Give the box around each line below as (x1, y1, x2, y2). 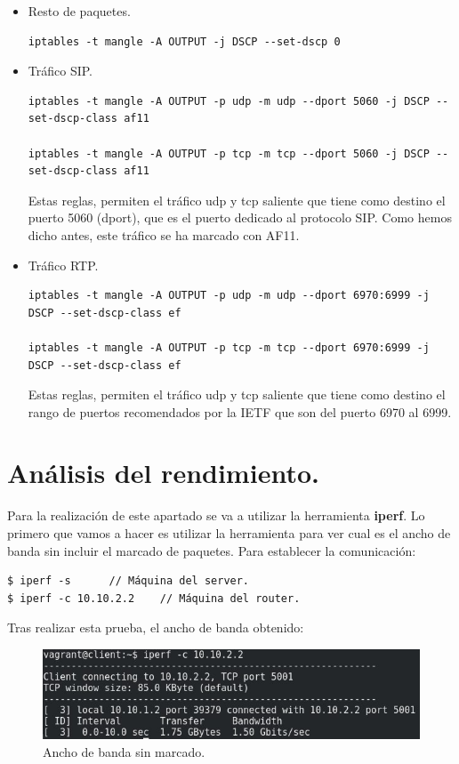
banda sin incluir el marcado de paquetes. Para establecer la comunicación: (7, 541, 416, 559)
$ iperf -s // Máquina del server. (7, 575, 250, 588)
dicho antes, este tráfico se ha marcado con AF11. (28, 225, 300, 244)
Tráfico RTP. (28, 255, 99, 274)
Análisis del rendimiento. (7, 454, 319, 491)
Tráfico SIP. (28, 61, 93, 80)
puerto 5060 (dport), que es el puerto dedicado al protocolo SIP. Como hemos (28, 208, 452, 227)
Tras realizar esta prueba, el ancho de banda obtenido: (7, 618, 304, 637)
